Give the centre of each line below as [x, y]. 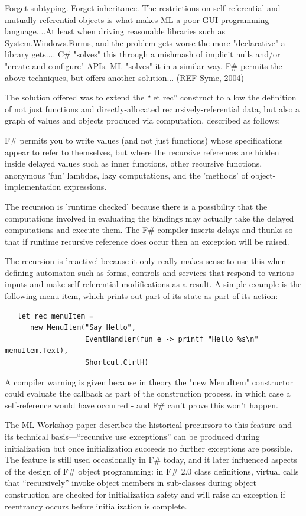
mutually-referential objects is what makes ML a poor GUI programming [137, 19]
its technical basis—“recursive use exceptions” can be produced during [132, 436]
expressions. [85, 186]
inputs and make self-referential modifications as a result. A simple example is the [153, 284]
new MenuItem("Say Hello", [83, 328]
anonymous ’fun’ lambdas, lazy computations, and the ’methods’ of [126, 175]
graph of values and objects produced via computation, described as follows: [143, 120]
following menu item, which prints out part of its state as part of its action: [141, 296]
